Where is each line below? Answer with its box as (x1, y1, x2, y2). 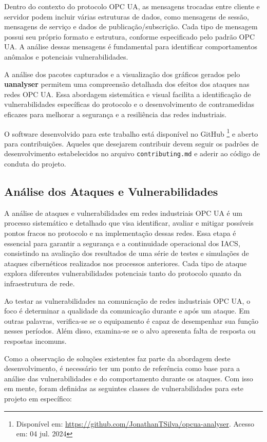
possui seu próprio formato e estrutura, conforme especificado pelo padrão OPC (4, 31, 255, 42)
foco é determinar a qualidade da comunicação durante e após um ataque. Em (4, 305, 250, 316)
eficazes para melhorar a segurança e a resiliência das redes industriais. (4, 108, 227, 119)
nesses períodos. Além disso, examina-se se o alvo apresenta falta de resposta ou (4, 325, 256, 336)
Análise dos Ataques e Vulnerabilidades (4, 183, 218, 199)
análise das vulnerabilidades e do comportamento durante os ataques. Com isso (4, 373, 253, 383)
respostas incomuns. (4, 335, 67, 346)
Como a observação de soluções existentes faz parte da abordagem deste (4, 353, 231, 363)
